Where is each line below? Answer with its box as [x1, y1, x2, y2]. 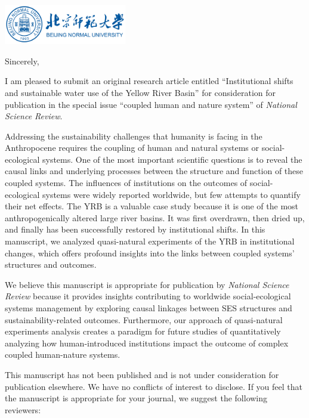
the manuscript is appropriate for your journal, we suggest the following [5, 392, 268, 404]
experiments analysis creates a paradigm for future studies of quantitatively [5, 325, 281, 338]
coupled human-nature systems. [5, 348, 120, 361]
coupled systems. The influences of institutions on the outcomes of [5, 177, 248, 189]
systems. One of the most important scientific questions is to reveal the [42, 153, 302, 165]
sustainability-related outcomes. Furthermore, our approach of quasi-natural [5, 313, 283, 326]
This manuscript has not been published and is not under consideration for [5, 368, 279, 380]
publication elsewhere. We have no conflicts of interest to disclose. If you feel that [5, 380, 302, 392]
